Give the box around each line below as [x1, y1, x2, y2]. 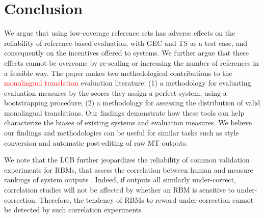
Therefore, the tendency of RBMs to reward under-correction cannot [39, 194, 254, 205]
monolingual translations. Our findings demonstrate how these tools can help [4, 107, 245, 118]
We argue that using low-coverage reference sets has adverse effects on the [4, 28, 235, 38]
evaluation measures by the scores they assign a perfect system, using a [4, 87, 227, 98]
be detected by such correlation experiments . [4, 204, 146, 215]
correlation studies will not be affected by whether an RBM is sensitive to [4, 184, 234, 195]
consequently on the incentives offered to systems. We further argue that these [4, 47, 249, 58]
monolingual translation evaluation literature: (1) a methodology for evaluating [4, 77, 251, 88]
